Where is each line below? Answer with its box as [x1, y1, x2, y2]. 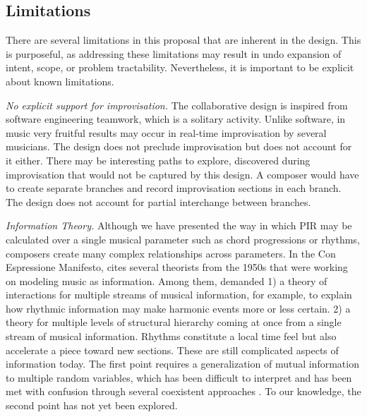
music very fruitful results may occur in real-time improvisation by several [6, 125, 327, 140]
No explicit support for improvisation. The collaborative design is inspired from [6, 97, 348, 112]
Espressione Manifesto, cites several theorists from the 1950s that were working [6, 260, 348, 274]
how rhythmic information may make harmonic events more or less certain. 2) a [6, 301, 351, 315]
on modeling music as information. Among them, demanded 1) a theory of [6, 273, 327, 288]
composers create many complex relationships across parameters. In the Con [6, 246, 336, 260]
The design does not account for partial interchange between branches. [6, 194, 311, 209]
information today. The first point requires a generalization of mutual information [6, 356, 359, 371]
